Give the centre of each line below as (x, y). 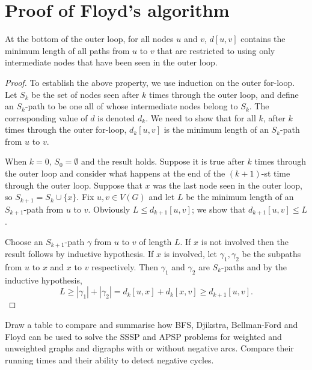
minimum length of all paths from (67, 50)
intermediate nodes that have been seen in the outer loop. (111, 62)
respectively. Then (125, 267)
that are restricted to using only (216, 50)
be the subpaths (271, 254)
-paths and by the (254, 267)
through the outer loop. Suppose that (74, 185)
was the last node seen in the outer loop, (228, 185)
